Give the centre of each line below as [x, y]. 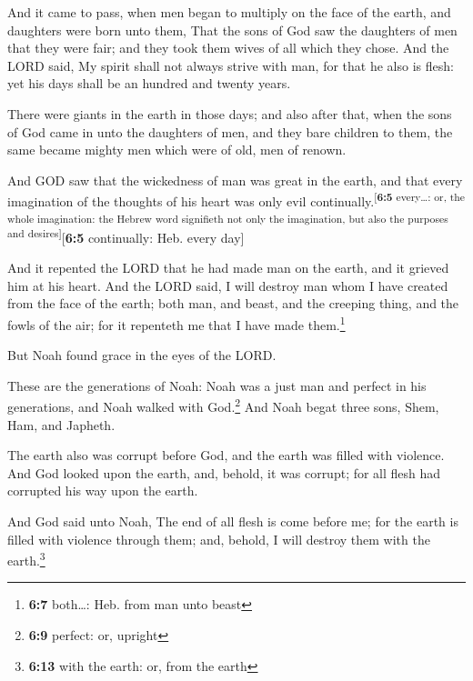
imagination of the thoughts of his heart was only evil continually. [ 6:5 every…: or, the [236, 200]
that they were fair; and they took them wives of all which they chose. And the [228, 48]
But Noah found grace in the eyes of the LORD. [142, 355]
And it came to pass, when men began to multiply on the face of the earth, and [229, 12]
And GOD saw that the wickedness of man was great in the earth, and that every [235, 180]
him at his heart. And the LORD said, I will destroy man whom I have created [228, 285]
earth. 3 [26, 559]
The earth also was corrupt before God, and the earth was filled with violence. [226, 455]
